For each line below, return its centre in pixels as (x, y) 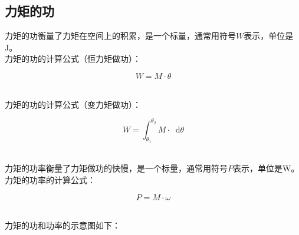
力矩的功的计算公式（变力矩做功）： (73, 104)
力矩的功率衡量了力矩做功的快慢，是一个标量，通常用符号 (116, 168)
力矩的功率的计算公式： (50, 180)
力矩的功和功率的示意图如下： (63, 225)
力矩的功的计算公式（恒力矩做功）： (73, 59)
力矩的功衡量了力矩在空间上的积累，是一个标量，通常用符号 (120, 36)
